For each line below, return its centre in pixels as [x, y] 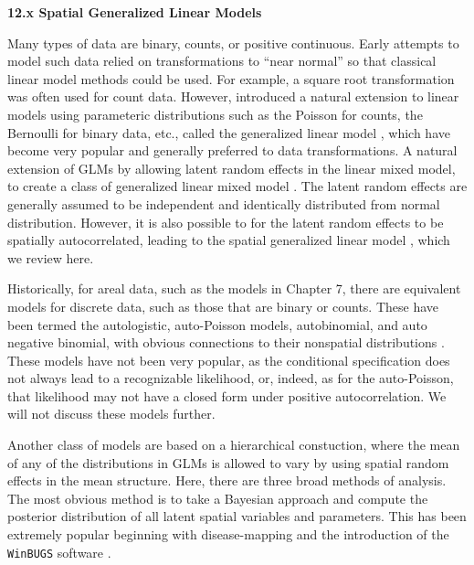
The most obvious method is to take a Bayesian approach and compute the [218, 498]
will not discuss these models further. [111, 414]
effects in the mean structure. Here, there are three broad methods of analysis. [227, 480]
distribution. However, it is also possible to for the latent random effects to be [226, 222]
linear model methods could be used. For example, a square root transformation [231, 78]
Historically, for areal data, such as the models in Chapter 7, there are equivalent [234, 288]
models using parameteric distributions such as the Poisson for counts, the [215, 114]
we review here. [51, 257]
